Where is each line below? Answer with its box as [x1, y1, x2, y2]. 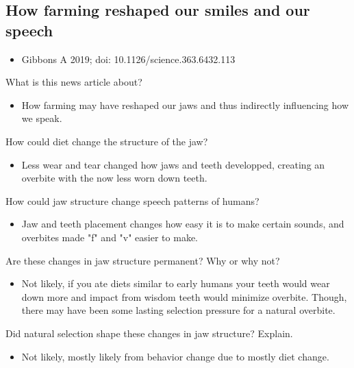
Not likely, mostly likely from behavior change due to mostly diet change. [21, 349, 329, 363]
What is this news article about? [5, 75, 142, 89]
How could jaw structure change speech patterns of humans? [5, 193, 260, 208]
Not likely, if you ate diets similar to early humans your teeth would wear [21, 276, 330, 291]
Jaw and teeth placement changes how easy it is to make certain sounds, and [21, 217, 344, 231]
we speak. [21, 111, 62, 125]
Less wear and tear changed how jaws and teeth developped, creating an [21, 157, 325, 171]
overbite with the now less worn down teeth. [21, 171, 207, 185]
